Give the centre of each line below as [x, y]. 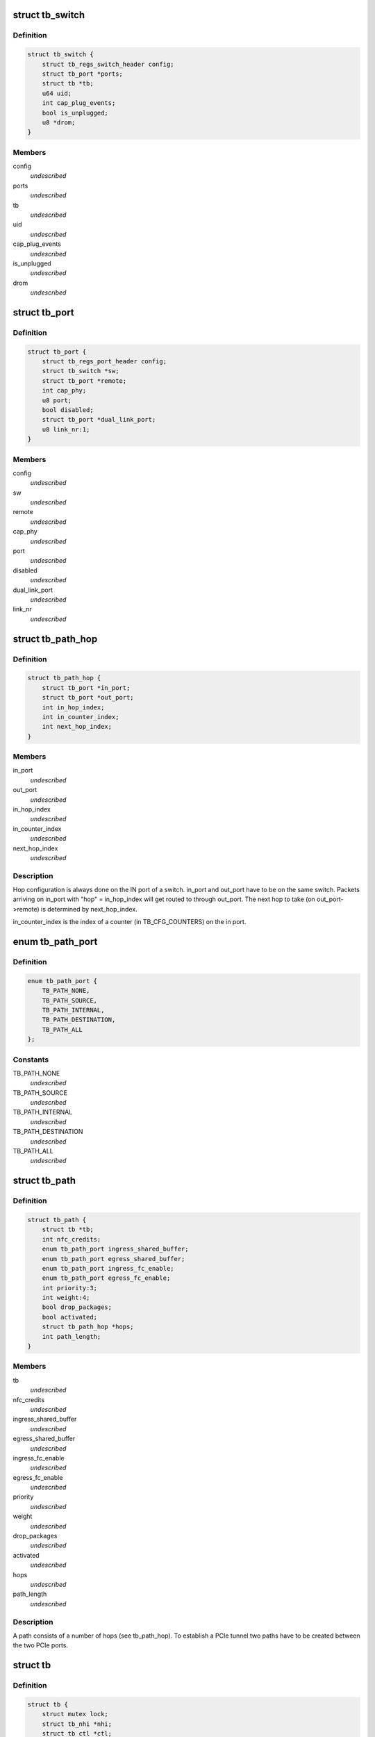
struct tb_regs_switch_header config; [108, 64]
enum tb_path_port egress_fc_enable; [106, 1278]
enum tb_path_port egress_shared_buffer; [114, 1259]
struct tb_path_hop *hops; [88, 1327]
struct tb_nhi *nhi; [77, 1724]
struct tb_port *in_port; [86, 688]
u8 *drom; [59, 122]
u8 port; [57, 400]
